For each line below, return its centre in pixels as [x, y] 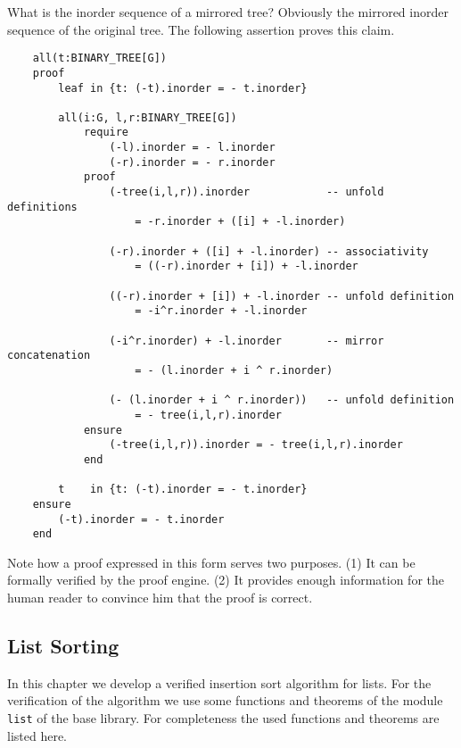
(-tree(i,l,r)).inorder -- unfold [247, 192]
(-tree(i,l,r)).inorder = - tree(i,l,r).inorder [256, 445]
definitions [42, 207]
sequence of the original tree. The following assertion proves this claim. [201, 29]
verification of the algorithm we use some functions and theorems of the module [225, 700]
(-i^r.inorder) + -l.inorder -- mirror [247, 341]
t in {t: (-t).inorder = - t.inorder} [183, 490]
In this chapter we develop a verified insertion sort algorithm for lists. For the [219, 682]
